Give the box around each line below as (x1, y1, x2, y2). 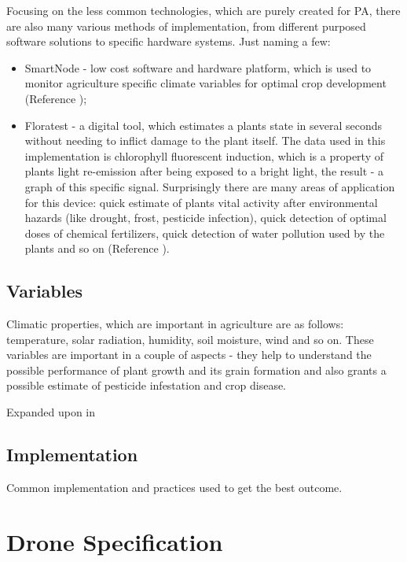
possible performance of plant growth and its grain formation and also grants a (6, 361, 387, 378)
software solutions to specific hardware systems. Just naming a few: (6, 33, 331, 50)
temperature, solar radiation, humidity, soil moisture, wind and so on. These (6, 331, 374, 347)
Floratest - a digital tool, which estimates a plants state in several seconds (24, 116, 383, 133)
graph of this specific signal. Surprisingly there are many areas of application (24, 178, 395, 194)
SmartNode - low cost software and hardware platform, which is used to (24, 59, 372, 76)
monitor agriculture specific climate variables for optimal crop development (24, 75, 387, 91)
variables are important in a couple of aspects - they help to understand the (6, 346, 372, 363)
